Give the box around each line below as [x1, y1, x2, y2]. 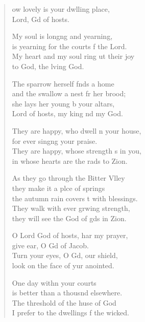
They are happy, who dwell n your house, [12, 125, 141, 136]
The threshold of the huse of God [12, 297, 116, 308]
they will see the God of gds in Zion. [12, 212, 127, 223]
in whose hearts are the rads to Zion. [12, 155, 128, 166]
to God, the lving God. [12, 60, 84, 71]
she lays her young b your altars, [12, 98, 115, 109]
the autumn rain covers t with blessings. [12, 192, 138, 203]
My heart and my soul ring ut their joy [12, 51, 135, 61]
